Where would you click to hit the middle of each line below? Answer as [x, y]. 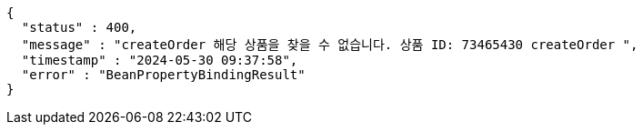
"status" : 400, [79, 27]
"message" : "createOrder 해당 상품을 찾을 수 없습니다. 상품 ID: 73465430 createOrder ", [330, 45]
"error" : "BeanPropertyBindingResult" [163, 75]
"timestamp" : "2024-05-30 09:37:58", [160, 60]
